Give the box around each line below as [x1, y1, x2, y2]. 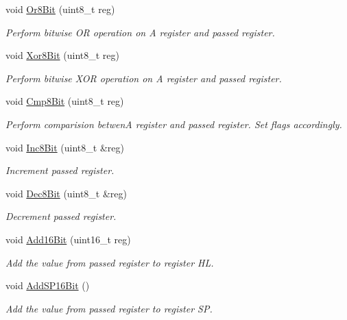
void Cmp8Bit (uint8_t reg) [5, 94, 124, 108]
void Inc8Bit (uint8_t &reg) [5, 140, 124, 154]
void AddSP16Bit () [5, 278, 90, 293]
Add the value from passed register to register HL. [5, 255, 214, 269]
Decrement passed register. [5, 209, 117, 223]
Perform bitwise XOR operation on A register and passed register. [5, 71, 282, 85]
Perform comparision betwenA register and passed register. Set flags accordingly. [5, 116, 342, 131]
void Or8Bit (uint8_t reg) [5, 2, 115, 16]
